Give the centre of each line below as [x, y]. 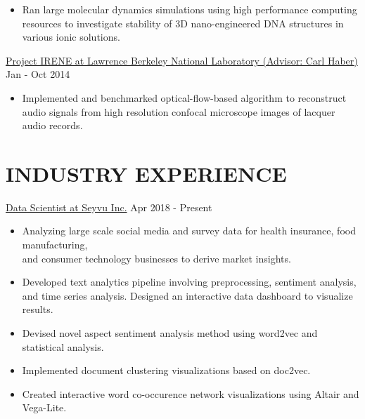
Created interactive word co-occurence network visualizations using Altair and [191, 393]
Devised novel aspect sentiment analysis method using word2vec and [170, 333]
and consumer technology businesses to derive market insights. [156, 258]
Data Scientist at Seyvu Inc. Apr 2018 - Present [109, 207]
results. [38, 309]
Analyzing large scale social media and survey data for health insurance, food [189, 231]
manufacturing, [55, 245]
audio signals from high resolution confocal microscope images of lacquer [179, 111]
